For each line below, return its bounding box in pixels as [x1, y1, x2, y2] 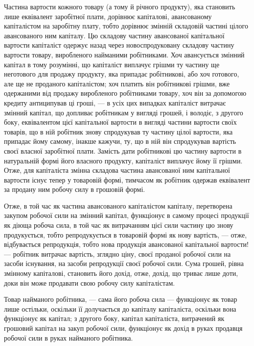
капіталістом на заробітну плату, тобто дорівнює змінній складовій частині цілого [4, 21, 249, 31]
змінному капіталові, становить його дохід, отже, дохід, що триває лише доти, [4, 268, 238, 278]
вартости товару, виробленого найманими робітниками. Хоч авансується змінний [4, 49, 245, 59]
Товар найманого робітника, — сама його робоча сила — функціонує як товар [4, 294, 237, 304]
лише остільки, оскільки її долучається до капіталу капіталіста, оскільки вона [4, 303, 236, 314]
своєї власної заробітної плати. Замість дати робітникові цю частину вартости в [4, 145, 242, 156]
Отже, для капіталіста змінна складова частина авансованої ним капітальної [4, 165, 230, 175]
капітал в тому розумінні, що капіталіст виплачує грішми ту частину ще [4, 59, 220, 69]
